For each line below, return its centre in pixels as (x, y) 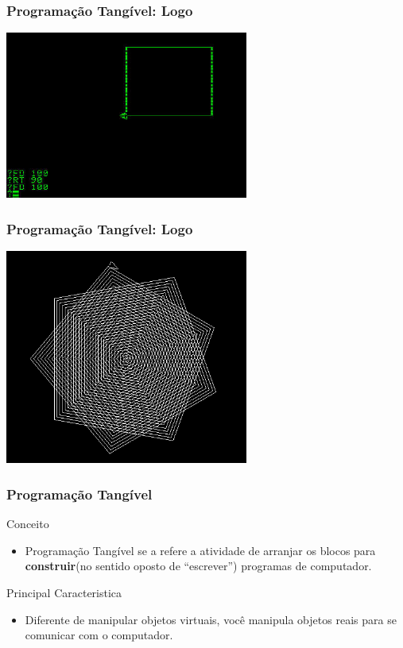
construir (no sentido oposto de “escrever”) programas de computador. (198, 566)
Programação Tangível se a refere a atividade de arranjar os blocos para (200, 550)
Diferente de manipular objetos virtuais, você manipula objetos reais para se (211, 619)
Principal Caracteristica (64, 592)
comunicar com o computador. (99, 635)
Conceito (28, 524)
